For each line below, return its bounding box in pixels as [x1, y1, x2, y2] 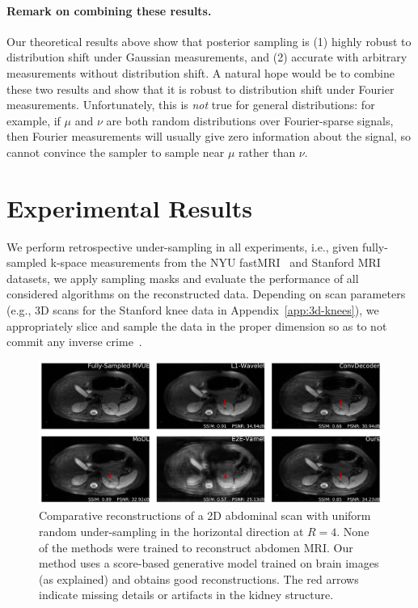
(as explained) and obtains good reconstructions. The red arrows [39, 570, 359, 587]
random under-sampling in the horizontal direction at [39, 522, 304, 539]
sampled [6, 254, 47, 271]
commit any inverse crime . [6, 333, 142, 350]
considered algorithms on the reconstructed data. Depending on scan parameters [6, 285, 406, 302]
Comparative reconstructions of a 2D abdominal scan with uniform [39, 507, 371, 524]
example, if [6, 112, 61, 129]
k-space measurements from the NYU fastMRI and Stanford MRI [50, 254, 381, 271]
